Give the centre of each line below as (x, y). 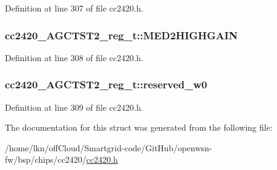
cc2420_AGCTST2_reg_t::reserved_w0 (106, 84)
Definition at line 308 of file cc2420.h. (74, 57)
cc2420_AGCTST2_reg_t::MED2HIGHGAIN (121, 35)
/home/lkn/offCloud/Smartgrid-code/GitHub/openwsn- (109, 147)
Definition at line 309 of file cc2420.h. (74, 107)
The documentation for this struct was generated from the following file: (139, 127)
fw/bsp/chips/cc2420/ (46, 159)
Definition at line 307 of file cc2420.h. (74, 8)
